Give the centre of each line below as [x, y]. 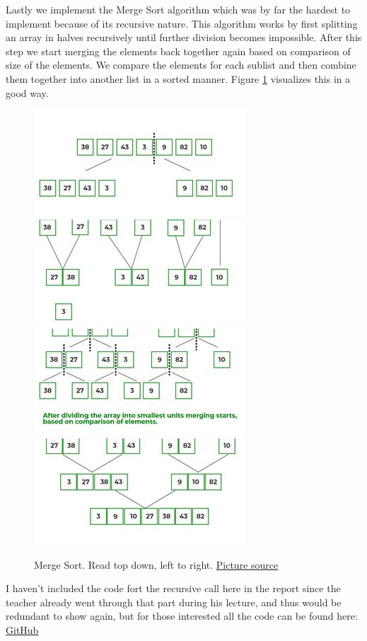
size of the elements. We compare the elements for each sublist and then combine [181, 65]
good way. [27, 92]
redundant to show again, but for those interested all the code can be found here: [182, 616]
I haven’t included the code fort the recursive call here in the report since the [173, 588]
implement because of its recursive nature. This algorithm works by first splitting [182, 23]
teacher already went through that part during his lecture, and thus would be [174, 602]
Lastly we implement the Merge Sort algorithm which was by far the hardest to [178, 9]
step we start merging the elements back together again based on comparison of [178, 51]
